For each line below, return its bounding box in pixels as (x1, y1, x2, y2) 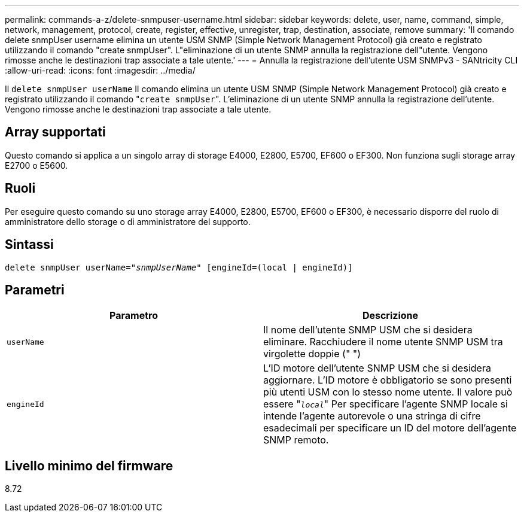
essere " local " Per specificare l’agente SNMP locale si (263, 398, 508, 410)
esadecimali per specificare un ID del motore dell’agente (263, 422, 517, 434)
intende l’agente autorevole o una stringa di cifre (263, 410, 481, 422)
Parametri (5, 282, 65, 297)
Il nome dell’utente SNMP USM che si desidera (263, 324, 473, 336)
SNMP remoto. (263, 434, 329, 446)
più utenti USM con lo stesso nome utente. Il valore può (263, 386, 513, 399)
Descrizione (362, 309, 419, 322)
